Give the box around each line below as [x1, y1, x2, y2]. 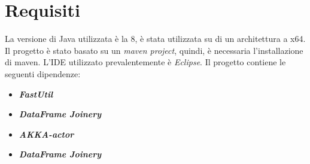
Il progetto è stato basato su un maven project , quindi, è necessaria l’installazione [5, 44, 303, 56]
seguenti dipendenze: [5, 67, 81, 80]
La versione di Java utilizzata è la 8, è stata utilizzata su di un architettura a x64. [5, 32, 306, 45]
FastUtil [19, 87, 53, 100]
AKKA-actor [19, 127, 74, 140]
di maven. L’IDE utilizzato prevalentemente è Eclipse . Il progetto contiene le [5, 56, 286, 68]
